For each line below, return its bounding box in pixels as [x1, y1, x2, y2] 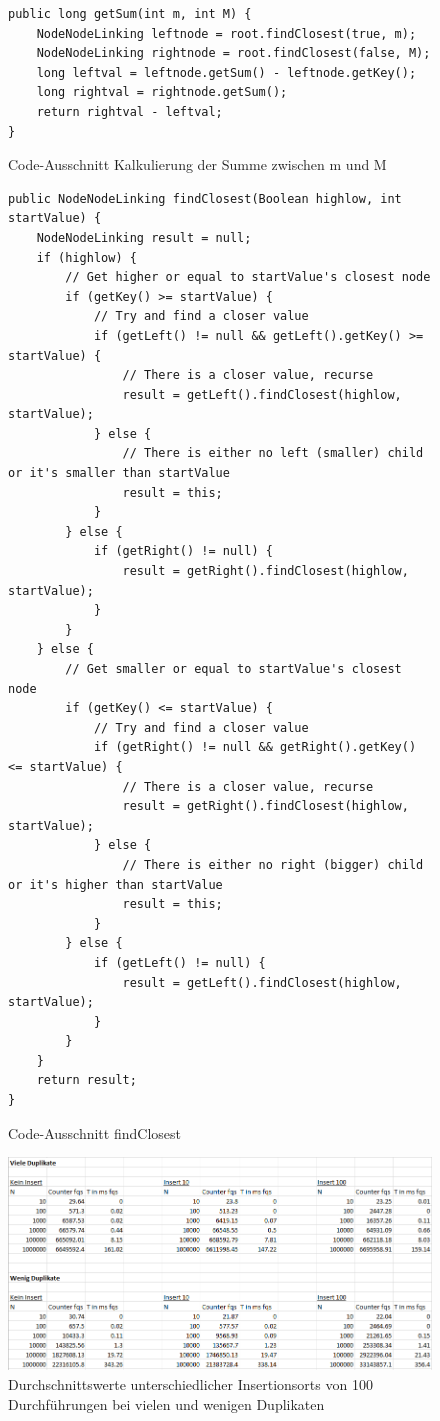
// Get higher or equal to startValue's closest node [65, 270, 431, 285]
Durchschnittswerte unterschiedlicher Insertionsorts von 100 [8, 1374, 373, 1395]
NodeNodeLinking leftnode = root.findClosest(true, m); [36, 26, 417, 41]
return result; [36, 1073, 137, 1088]
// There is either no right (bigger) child [122, 857, 424, 872]
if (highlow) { [36, 250, 137, 265]
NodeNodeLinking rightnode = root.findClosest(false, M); [36, 46, 431, 61]
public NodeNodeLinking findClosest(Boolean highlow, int [8, 191, 402, 206]
